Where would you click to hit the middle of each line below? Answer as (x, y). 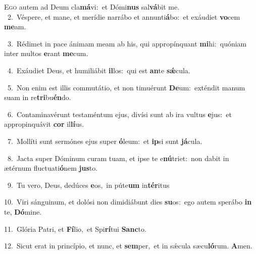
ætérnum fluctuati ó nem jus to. (51, 168)
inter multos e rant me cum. (46, 53)
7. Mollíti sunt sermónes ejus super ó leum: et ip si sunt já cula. (105, 141)
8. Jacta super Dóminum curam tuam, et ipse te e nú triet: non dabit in (118, 158)
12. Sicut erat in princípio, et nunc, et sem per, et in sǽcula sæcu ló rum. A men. (128, 246)
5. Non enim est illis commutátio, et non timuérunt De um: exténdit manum (126, 87)
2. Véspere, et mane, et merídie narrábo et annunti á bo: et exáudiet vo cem (124, 16)
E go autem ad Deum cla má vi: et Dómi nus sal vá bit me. (92, 7)
